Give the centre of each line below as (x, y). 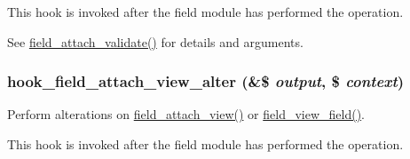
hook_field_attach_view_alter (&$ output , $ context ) (206, 81)
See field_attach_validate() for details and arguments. (155, 41)
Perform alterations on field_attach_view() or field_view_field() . (186, 114)
